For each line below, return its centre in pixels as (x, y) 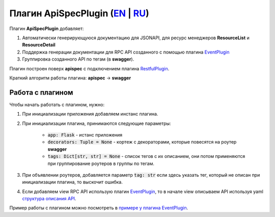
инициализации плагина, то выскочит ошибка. (73, 182)
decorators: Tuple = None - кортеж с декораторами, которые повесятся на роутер (142, 142)
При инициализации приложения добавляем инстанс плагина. (90, 114)
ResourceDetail (39, 45)
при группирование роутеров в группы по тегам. (101, 164)
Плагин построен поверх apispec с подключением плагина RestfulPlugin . (89, 68)
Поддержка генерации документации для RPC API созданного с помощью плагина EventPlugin (126, 52)
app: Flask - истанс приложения (85, 134)
